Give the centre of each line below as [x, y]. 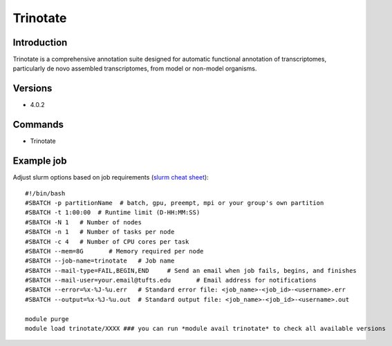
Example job [40, 161]
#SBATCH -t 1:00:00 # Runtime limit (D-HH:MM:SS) [113, 213]
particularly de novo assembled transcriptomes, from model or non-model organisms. [135, 68]
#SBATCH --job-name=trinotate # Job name [100, 261]
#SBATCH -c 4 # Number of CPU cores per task [107, 241]
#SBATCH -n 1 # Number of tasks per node [100, 232]
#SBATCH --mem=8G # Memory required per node [114, 251]
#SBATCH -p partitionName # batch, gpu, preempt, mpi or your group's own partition [175, 203]
